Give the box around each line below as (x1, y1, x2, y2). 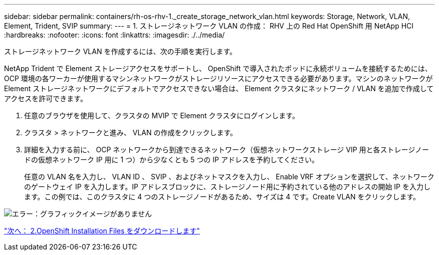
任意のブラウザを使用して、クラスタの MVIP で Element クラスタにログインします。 (24, 111, 299, 120)
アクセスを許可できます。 (4, 94, 87, 103)
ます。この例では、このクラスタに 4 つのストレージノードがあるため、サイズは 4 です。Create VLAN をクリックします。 (24, 192, 420, 201)
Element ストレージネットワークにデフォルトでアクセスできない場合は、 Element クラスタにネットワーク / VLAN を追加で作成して (4, 84, 434, 93)
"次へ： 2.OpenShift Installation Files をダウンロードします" (4, 226, 200, 235)
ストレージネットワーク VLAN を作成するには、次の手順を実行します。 (4, 47, 237, 56)
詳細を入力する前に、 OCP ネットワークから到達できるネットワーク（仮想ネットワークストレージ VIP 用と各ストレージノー (24, 145, 429, 154)
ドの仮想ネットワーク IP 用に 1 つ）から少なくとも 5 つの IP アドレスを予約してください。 (24, 155, 319, 164)
